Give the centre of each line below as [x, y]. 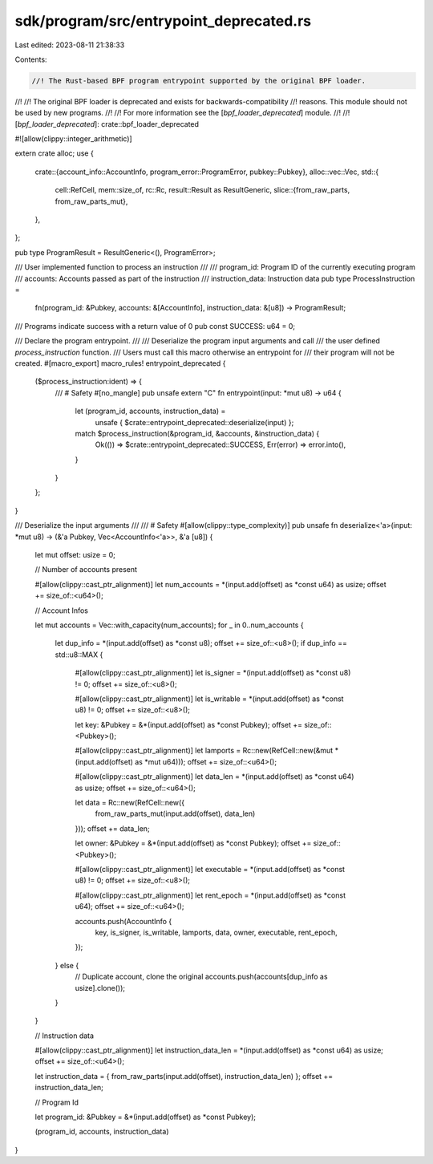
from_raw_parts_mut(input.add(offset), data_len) [175, 813]
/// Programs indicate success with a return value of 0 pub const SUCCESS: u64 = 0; [155, 326]
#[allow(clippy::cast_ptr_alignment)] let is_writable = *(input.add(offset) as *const [209, 699]
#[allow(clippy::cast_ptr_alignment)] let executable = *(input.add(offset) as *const [210, 869]
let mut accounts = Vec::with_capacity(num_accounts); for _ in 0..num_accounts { [169, 625]
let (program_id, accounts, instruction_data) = [150, 411]
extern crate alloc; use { [54, 153]
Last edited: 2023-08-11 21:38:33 [70, 45]
